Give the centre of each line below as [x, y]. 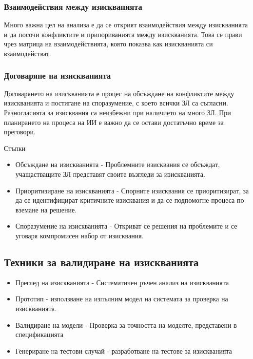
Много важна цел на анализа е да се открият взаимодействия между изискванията [126, 25]
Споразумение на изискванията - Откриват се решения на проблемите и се [126, 226]
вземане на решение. [46, 209]
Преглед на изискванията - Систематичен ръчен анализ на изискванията [122, 282]
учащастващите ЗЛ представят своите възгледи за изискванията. [110, 174]
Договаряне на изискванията [58, 75]
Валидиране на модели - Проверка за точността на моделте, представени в [126, 325]
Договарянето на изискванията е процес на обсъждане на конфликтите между [119, 93]
